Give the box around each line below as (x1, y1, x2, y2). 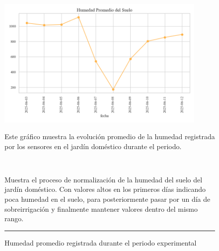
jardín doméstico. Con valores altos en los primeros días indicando (4, 184, 206, 194)
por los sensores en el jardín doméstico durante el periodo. (4, 141, 182, 151)
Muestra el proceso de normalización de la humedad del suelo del (4, 174, 203, 184)
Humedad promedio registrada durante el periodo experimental (4, 237, 197, 248)
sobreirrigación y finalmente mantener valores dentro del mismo (4, 203, 198, 214)
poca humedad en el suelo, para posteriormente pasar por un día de (4, 194, 211, 204)
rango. (4, 213, 24, 224)
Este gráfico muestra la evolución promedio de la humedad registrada (4, 131, 215, 142)
